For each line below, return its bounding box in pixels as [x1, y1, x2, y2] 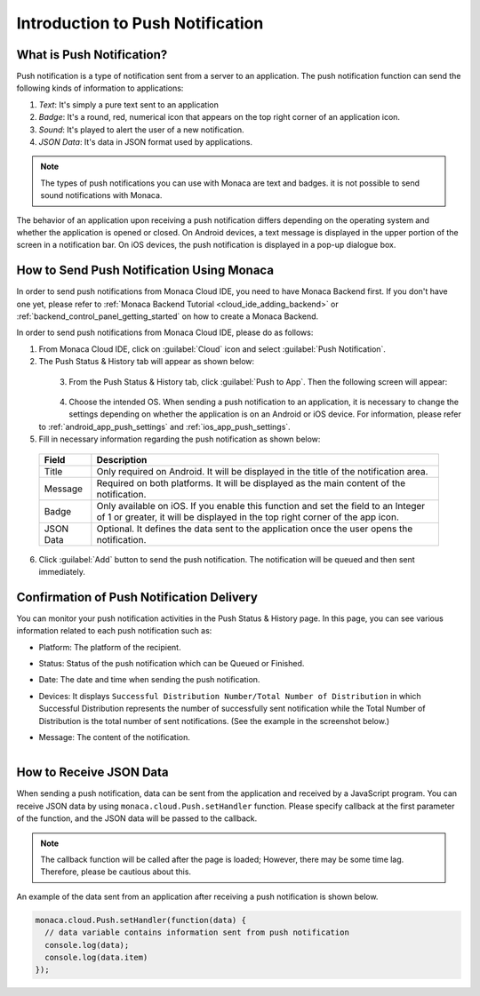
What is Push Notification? [16, 47, 168, 62]
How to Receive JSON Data [16, 765, 169, 780]
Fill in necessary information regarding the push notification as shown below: [38, 434, 321, 444]
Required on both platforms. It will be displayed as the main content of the [96, 476, 406, 489]
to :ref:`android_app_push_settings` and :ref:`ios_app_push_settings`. [38, 421, 291, 432]
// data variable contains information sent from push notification [44, 928, 350, 937]
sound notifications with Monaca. [40, 190, 163, 201]
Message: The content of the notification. [38, 731, 190, 742]
